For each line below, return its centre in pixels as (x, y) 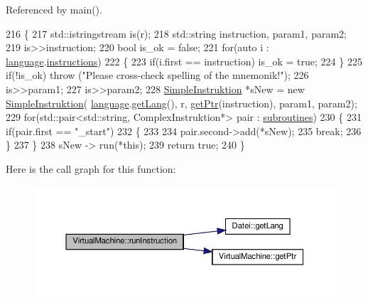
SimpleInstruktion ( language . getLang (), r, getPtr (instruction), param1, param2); (182, 103)
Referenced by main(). (54, 9)
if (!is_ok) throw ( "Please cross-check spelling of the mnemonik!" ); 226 (157, 75)
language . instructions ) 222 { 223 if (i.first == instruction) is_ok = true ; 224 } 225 (184, 61)
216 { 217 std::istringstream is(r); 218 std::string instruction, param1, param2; (176, 33)
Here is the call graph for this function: (91, 168)
